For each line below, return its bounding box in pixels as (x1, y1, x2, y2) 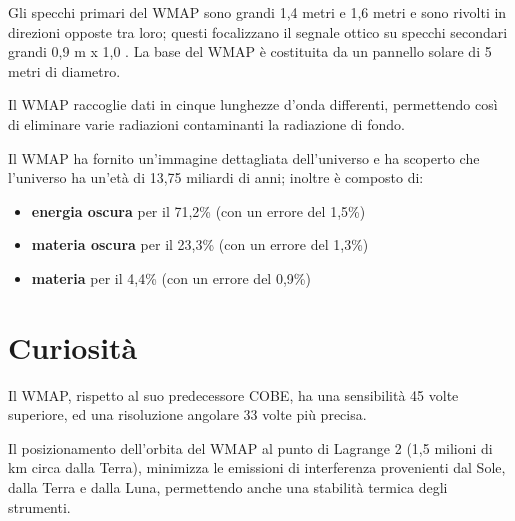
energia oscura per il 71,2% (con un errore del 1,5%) (31, 200, 366, 221)
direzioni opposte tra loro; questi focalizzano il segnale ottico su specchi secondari (8, 21, 508, 42)
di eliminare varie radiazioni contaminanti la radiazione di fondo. (8, 113, 405, 134)
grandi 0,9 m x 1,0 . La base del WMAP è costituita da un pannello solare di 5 (8, 41, 492, 62)
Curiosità (8, 326, 138, 367)
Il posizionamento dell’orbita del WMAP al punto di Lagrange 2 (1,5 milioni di (8, 437, 493, 458)
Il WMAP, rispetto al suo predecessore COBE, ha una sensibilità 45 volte (8, 384, 459, 405)
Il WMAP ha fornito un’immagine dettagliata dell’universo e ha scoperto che (8, 147, 480, 168)
